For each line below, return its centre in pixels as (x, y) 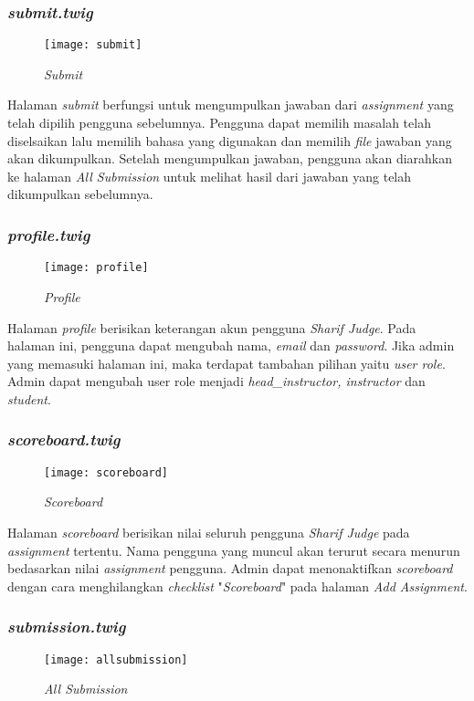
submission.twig (67, 627)
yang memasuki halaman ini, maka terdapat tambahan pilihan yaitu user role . (226, 363)
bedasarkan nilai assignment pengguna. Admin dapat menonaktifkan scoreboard (230, 568)
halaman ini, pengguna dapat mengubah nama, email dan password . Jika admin (231, 345)
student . (29, 398)
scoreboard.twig (64, 439)
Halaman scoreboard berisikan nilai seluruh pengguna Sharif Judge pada (209, 532)
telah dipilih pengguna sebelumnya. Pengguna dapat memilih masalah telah (219, 123)
